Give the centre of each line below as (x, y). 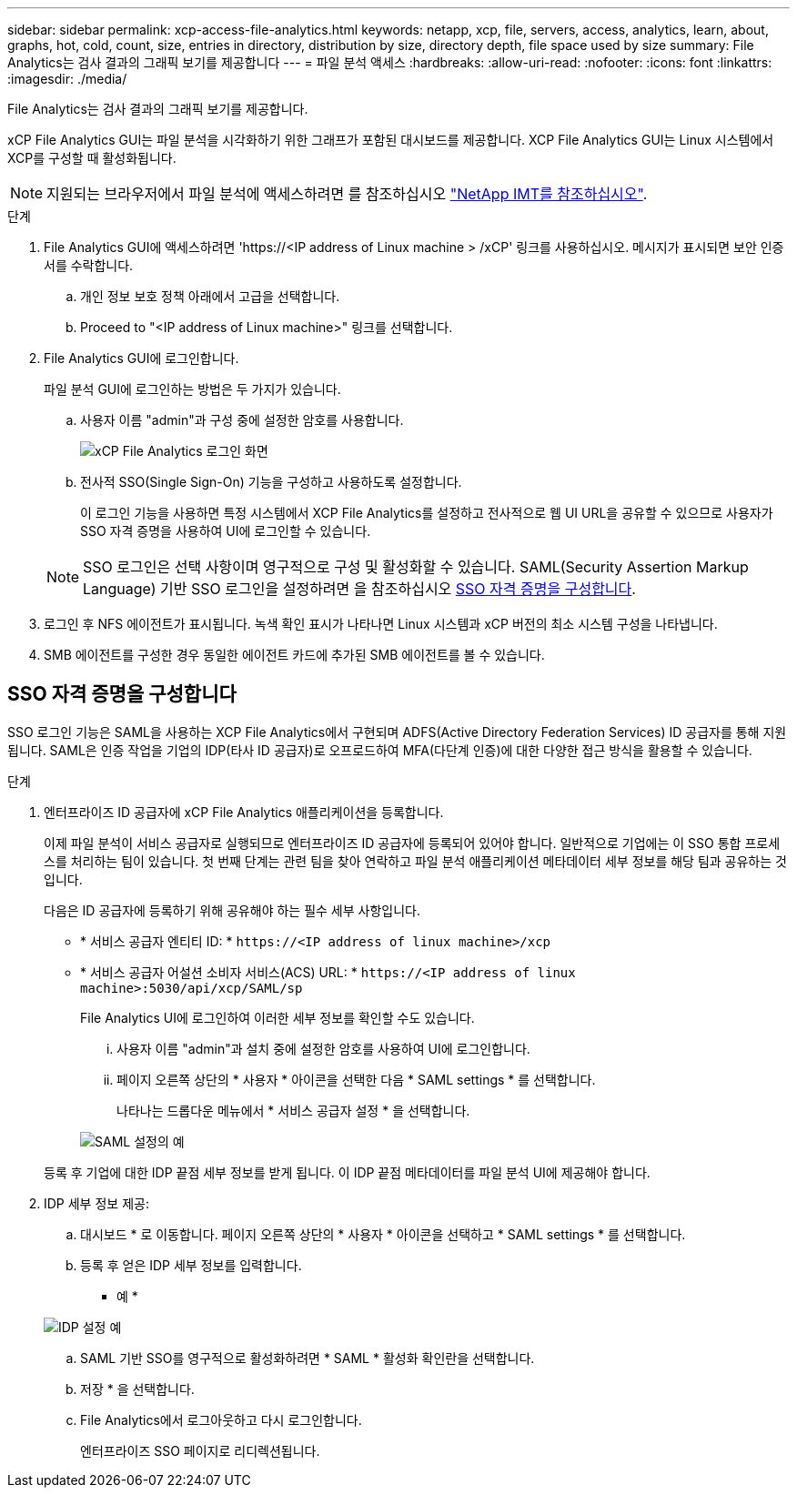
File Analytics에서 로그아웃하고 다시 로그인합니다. (221, 1419)
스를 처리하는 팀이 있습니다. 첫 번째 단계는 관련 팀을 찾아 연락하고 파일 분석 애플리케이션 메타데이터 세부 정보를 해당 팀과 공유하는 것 (415, 861)
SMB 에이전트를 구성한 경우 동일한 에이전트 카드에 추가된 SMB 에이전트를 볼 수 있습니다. (294, 655)
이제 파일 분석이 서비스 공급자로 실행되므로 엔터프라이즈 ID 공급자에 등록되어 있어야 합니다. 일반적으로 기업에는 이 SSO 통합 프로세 (412, 843)
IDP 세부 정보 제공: (96, 1203)
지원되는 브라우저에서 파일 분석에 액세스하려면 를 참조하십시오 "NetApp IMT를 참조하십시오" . (347, 194)
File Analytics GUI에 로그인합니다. (141, 358)
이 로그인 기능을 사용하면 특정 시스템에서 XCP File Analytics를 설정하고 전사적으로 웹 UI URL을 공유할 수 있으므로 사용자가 (427, 513)
